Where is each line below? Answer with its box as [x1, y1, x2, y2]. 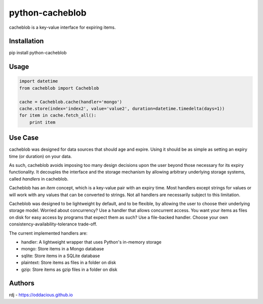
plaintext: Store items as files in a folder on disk [21, 260, 116, 265]
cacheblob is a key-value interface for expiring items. [9, 24, 116, 30]
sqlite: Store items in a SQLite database [21, 253, 100, 259]
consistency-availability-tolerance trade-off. [9, 221, 97, 227]
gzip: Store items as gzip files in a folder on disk [21, 266, 118, 272]
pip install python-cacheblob [9, 50, 67, 56]
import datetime [19, 79, 58, 84]
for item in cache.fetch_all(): [19, 113, 97, 118]
